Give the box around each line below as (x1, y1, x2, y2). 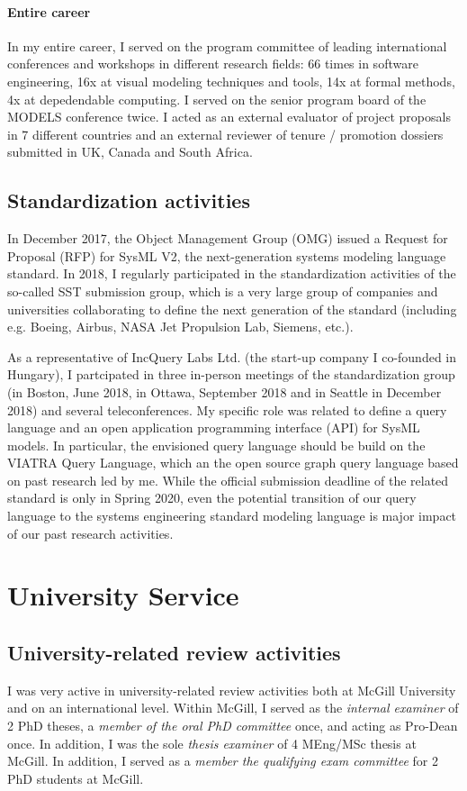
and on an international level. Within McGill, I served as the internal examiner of (7, 698, 459, 717)
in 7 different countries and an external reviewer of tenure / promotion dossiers (7, 124, 444, 143)
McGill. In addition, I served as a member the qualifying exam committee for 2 (7, 751, 438, 770)
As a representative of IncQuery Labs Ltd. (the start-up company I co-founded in (7, 347, 457, 366)
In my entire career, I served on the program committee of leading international (7, 36, 447, 55)
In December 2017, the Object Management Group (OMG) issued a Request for (7, 229, 448, 248)
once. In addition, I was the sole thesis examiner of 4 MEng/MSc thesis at (7, 733, 417, 752)
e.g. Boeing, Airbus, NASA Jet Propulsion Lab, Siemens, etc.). (7, 317, 354, 336)
